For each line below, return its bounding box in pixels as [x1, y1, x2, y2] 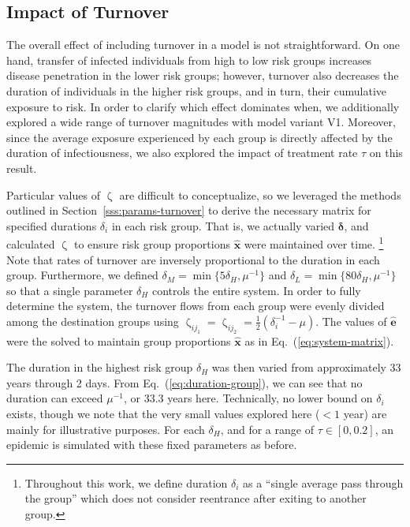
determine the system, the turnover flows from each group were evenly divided [6, 297, 385, 314]
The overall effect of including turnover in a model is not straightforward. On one [6, 36, 400, 53]
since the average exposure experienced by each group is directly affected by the [6, 129, 393, 145]
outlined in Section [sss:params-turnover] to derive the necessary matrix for [6, 202, 371, 219]
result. [6, 159, 37, 176]
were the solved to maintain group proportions [6, 332, 231, 349]
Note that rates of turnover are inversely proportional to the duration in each [6, 251, 380, 267]
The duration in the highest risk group [6, 359, 193, 376]
